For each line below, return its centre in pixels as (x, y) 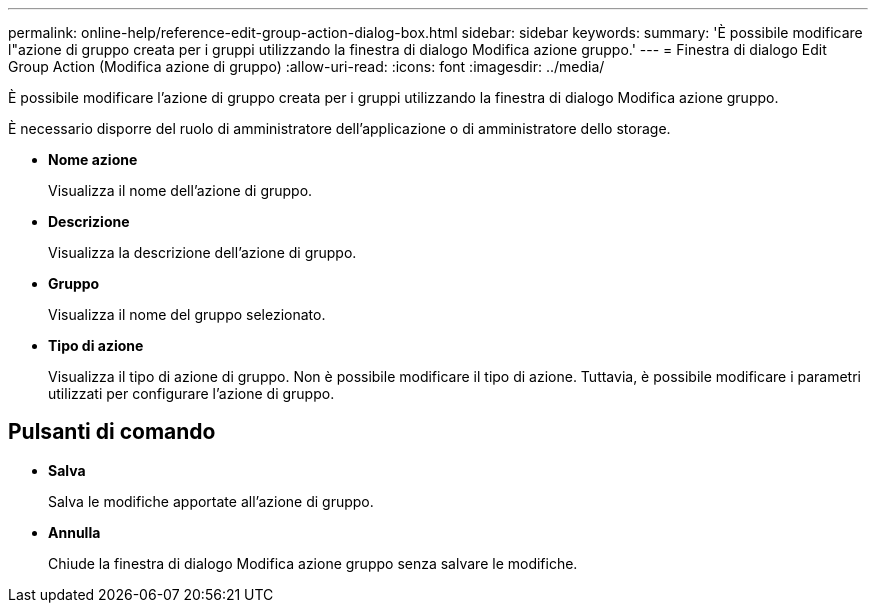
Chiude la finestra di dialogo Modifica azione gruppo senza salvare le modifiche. (313, 563)
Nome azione (93, 159)
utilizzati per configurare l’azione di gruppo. (191, 393)
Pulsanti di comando (112, 432)
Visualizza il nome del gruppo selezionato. (187, 314)
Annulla (74, 532)
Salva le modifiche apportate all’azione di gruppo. (211, 501)
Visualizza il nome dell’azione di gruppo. (180, 190)
